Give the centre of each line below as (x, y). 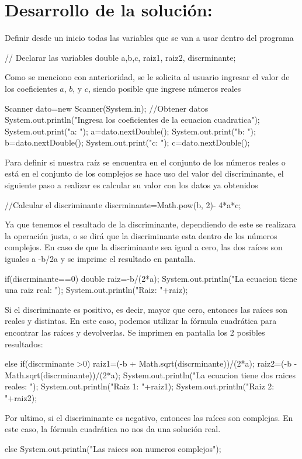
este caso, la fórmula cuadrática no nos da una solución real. (113, 429)
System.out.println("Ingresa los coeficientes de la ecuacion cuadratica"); (132, 120)
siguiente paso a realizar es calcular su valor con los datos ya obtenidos (131, 185)
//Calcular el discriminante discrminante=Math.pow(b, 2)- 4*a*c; (123, 204)
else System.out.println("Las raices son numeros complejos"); (113, 448)
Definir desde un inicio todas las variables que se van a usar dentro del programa (149, 38)
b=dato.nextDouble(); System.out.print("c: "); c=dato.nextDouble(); (127, 142)
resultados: (24, 344)
